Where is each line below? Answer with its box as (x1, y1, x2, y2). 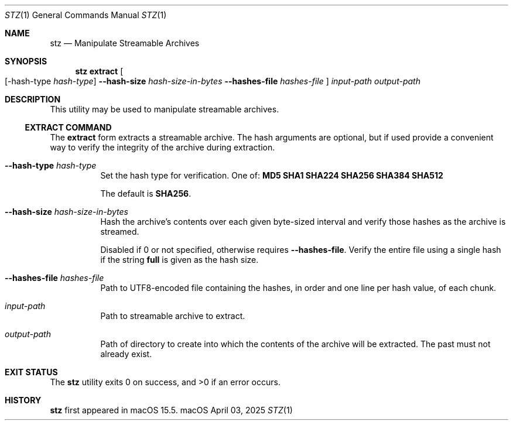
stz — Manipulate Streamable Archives (50, 38, 200, 48)
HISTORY (5, 395, 42, 405)
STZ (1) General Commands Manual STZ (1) (5, 10, 167, 20)
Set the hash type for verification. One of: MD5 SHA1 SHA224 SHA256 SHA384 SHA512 (100, 170, 443, 180)
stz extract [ (75, 66, 124, 76)
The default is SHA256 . (100, 188, 191, 198)
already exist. (100, 349, 152, 359)
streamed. (100, 227, 139, 237)
